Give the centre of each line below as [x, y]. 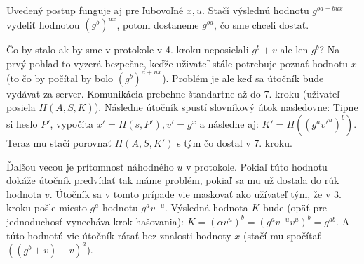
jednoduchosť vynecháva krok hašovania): [95, 221]
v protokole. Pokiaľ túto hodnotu [257, 166]
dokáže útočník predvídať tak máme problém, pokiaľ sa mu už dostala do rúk [173, 180]
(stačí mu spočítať [282, 235]
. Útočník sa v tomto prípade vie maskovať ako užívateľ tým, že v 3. [195, 193]
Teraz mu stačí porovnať [59, 142]
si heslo [22, 123]
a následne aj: [229, 123]
